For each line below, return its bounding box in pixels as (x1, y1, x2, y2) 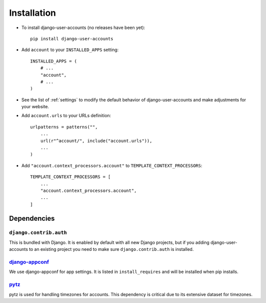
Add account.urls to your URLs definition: (21, 113, 111, 119)
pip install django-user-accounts (30, 36, 113, 41)
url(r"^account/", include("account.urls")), (40, 138, 153, 144)
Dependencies (9, 214, 55, 222)
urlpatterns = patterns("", (30, 124, 98, 130)
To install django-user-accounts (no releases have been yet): (21, 25, 145, 30)
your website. (21, 104, 49, 110)
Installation (9, 7, 56, 18)
